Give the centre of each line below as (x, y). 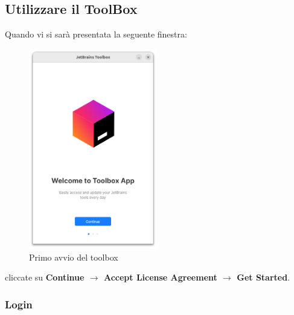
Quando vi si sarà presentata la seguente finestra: (96, 34)
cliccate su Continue (45, 277)
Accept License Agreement (160, 277)
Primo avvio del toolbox (74, 257)
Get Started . (264, 277)
